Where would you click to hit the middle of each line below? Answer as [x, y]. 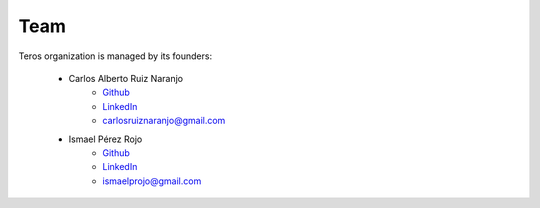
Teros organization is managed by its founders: [115, 56]
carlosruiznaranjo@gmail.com [164, 121]
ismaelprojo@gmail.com [152, 181]
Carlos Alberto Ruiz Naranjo [126, 78]
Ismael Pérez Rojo [105, 139]
